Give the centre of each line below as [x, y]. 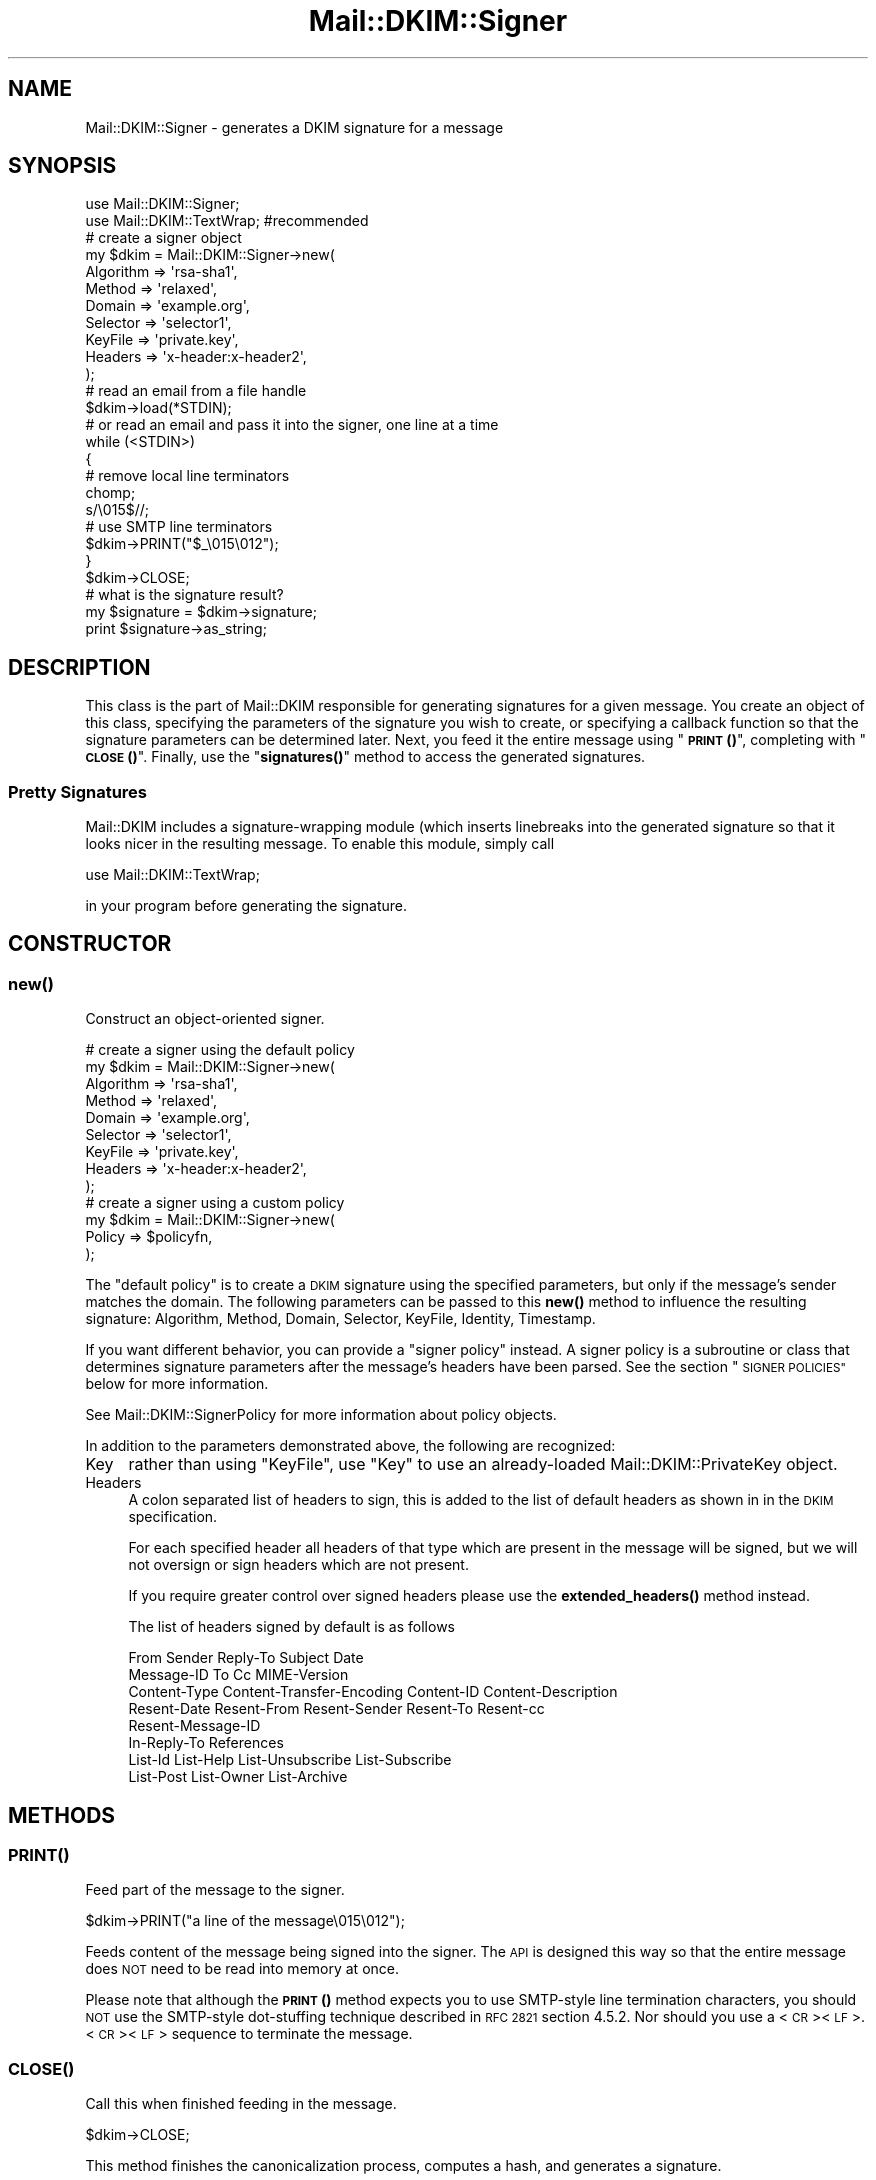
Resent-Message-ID [194, 1726]
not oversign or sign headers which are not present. [298, 1565]
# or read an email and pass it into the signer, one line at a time [292, 425]
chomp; [110, 493]
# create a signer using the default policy [220, 1050]
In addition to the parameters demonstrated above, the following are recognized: [350, 1446]
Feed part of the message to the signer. [215, 1890]
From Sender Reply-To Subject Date [246, 1658]
